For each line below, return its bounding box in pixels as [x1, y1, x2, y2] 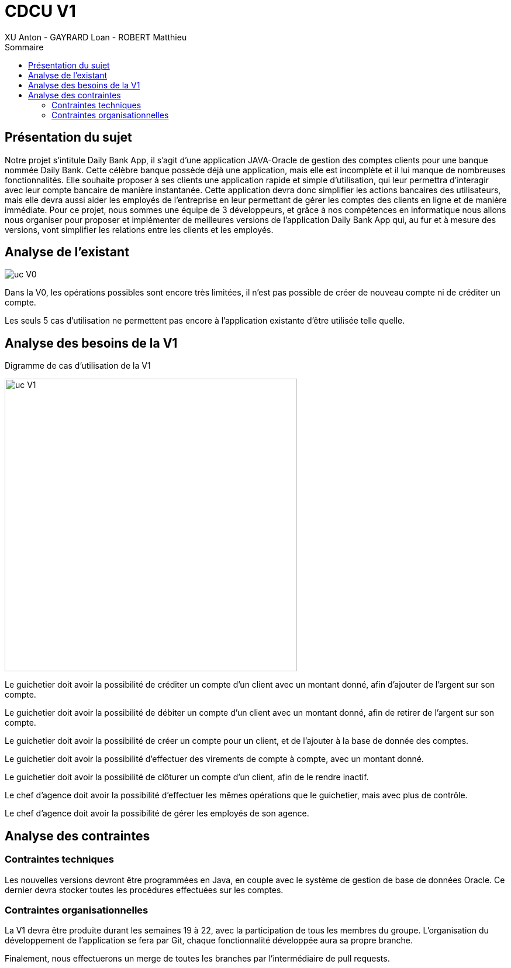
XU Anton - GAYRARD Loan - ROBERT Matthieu [5, 32, 187, 42]
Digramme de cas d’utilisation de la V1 [5, 361, 151, 371]
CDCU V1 [5, 1, 76, 21]
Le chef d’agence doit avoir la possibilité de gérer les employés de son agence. [5, 808, 309, 819]
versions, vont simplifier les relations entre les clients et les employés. [5, 224, 274, 235]
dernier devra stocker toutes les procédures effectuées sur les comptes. [5, 884, 284, 895]
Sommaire [5, 42, 44, 52]
